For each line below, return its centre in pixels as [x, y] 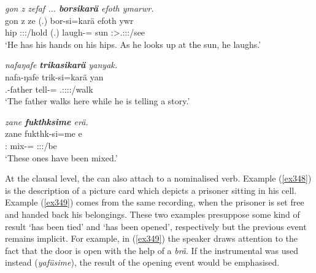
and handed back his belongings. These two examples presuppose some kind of [152, 214]
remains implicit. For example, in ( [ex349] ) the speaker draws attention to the [151, 238]
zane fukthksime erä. [47, 121]
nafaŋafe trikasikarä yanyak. [61, 65]
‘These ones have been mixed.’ [61, 157]
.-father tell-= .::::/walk [49, 89]
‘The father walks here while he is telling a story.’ [98, 101]
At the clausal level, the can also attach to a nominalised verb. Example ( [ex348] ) [158, 178]
